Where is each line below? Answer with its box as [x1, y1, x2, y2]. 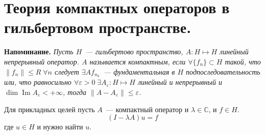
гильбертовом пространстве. [4, 17, 191, 38]
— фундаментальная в [103, 66, 175, 77]
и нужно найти [37, 121, 83, 132]
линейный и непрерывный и [137, 77, 222, 87]
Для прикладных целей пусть [4, 104, 95, 114]
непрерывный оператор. [4, 56, 79, 66]
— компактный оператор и [106, 104, 189, 114]
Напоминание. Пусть [4, 46, 74, 57]
